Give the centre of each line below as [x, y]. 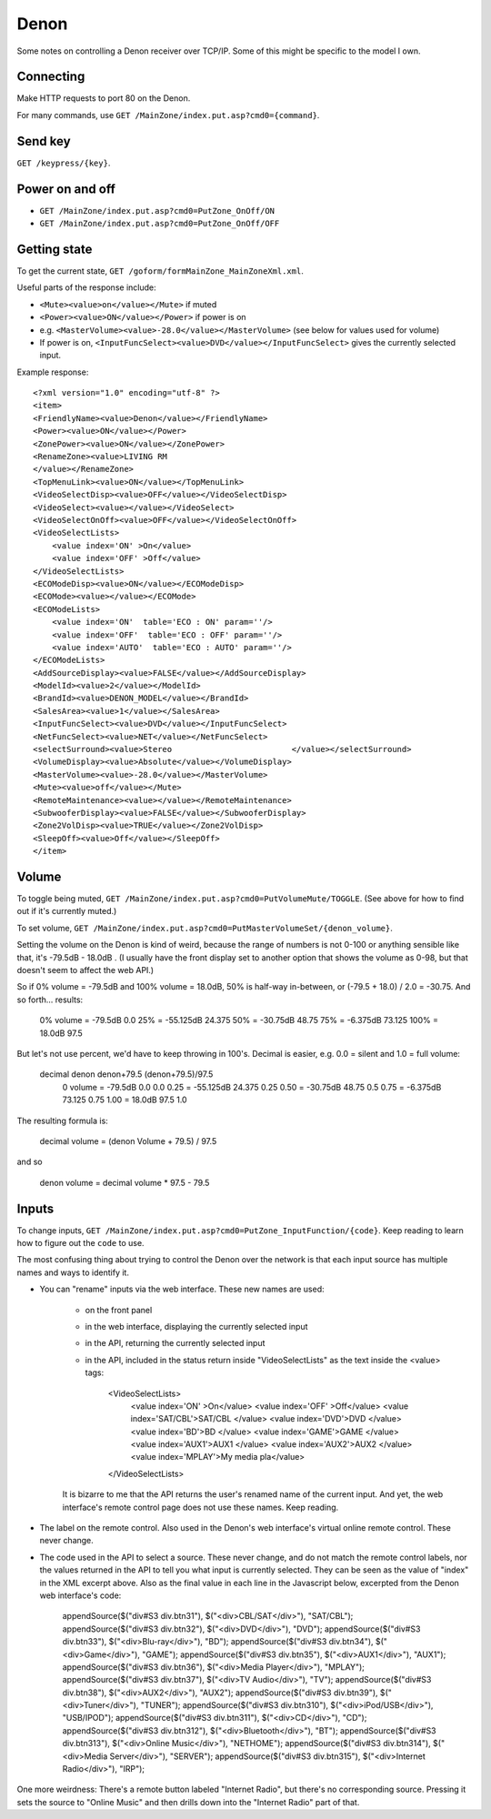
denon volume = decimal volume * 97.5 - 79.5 [125, 1182]
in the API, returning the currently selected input [175, 1343]
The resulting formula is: [62, 1121]
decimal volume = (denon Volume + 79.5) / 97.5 [128, 1141]
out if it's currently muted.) [67, 911]
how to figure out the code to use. [80, 1242]
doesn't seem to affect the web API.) [85, 970]
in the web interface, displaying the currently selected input [196, 1326]
